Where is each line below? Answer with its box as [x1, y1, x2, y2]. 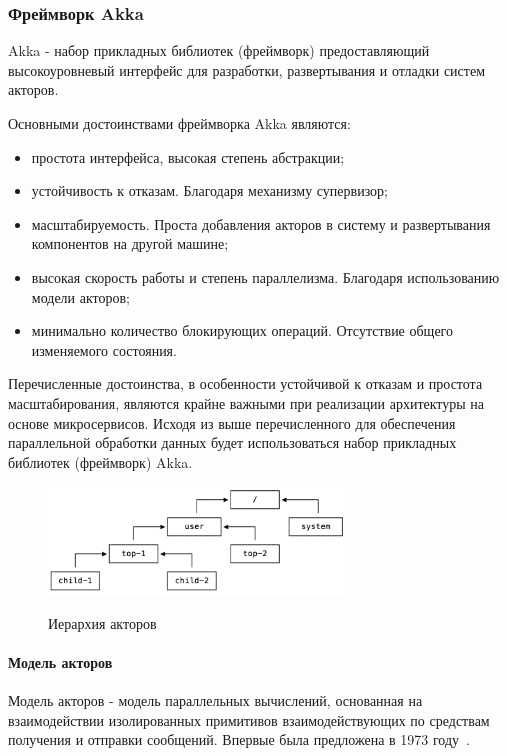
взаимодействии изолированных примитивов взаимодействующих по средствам [8, 709, 490, 730]
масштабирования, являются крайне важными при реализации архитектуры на [8, 392, 485, 413]
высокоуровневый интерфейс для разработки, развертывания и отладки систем [8, 59, 485, 80]
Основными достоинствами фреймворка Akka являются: [8, 113, 351, 133]
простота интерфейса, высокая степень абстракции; [31, 146, 345, 167]
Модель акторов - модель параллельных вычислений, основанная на [8, 690, 423, 711]
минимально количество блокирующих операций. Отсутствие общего [31, 320, 454, 341]
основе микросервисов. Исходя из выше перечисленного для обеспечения [8, 412, 456, 433]
